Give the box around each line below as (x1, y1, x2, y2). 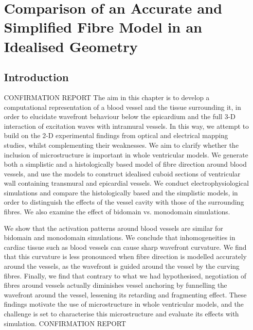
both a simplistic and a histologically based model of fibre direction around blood (4, 159, 247, 169)
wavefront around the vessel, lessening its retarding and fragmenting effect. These (4, 289, 247, 299)
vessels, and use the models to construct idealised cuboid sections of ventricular (4, 168, 241, 178)
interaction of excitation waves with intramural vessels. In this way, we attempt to (4, 121, 249, 131)
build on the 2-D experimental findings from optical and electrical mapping (4, 130, 228, 140)
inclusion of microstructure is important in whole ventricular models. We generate (4, 149, 248, 159)
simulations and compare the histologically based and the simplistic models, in (4, 187, 238, 197)
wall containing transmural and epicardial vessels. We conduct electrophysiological (4, 178, 249, 188)
